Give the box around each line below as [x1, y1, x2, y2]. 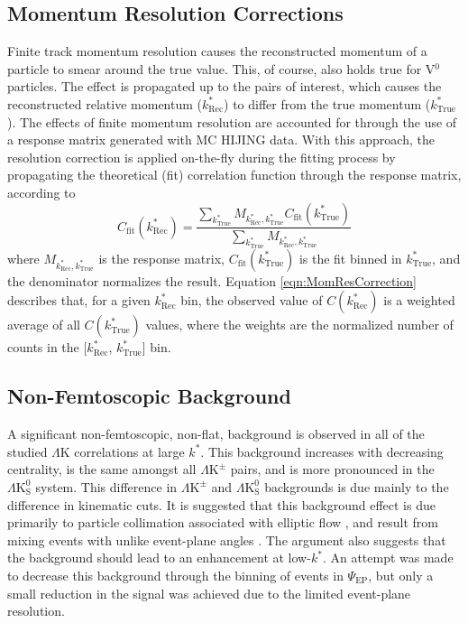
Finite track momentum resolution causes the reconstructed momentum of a [7, 42, 427, 60]
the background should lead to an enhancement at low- [7, 548, 311, 567]
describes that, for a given [7, 291, 151, 310]
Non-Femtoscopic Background [7, 382, 291, 410]
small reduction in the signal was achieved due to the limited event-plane [7, 583, 411, 602]
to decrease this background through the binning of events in [7, 565, 344, 584]
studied [7, 442, 48, 460]
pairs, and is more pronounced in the [230, 460, 435, 479]
